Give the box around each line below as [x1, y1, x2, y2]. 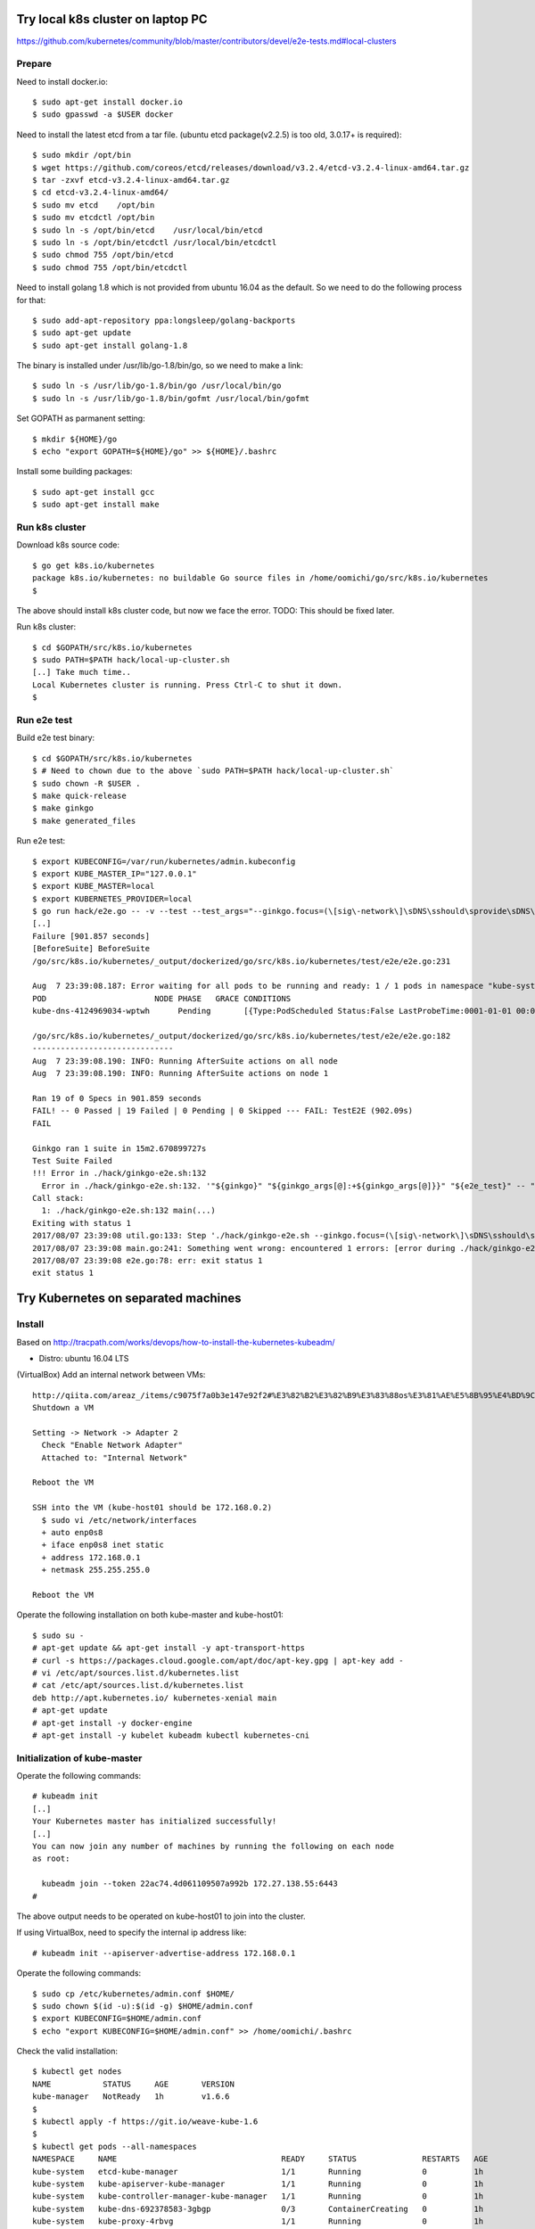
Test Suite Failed [32, 1156, 113, 1165]
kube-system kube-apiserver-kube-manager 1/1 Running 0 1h [32, 2178, 484, 2189]
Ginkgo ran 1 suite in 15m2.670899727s [32, 1143, 207, 1154]
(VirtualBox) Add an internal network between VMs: [16, 1369, 206, 1380]
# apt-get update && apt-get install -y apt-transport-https [32, 1643, 305, 1653]
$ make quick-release [32, 790, 127, 801]
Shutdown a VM [32, 1402, 94, 1413]
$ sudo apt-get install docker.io [32, 97, 183, 107]
